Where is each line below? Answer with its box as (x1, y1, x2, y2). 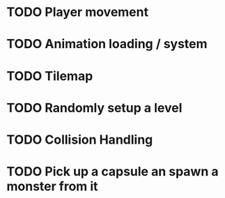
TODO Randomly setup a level (6, 100, 183, 116)
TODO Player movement (6, 4, 149, 20)
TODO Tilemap (6, 68, 93, 84)
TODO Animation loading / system (6, 36, 208, 52)
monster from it (6, 178, 98, 195)
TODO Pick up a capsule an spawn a (6, 164, 219, 180)
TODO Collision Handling (6, 132, 153, 147)
